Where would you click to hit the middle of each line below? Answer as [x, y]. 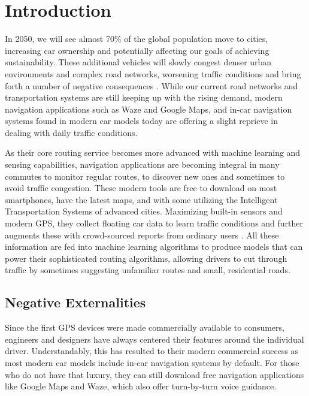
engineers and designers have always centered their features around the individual [154, 339]
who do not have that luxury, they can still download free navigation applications [154, 374]
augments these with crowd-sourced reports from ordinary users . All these [142, 235]
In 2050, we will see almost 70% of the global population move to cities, [137, 39]
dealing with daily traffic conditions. [71, 132]
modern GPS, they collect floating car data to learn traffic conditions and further [154, 223]
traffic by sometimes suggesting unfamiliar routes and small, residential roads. [148, 270]
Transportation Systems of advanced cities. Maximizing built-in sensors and [144, 211]
